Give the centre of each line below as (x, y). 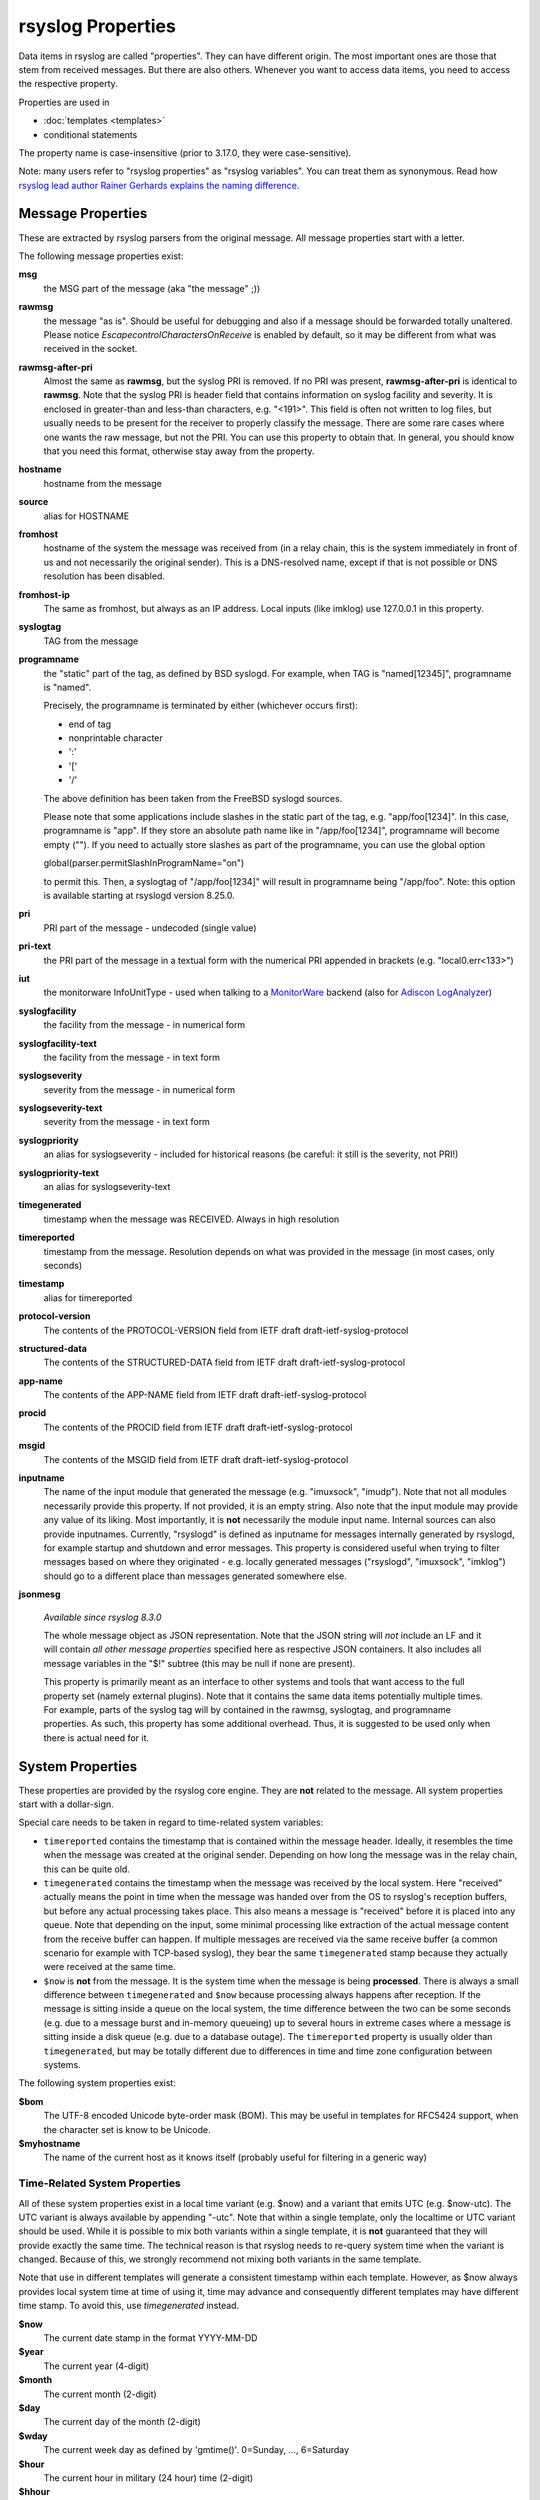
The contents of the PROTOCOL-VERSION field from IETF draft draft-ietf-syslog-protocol (226, 1330)
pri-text (35, 946)
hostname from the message (102, 483)
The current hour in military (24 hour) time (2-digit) (148, 2477)
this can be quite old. (86, 1869)
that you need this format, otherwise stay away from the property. (179, 451)
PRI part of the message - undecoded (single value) (150, 927)
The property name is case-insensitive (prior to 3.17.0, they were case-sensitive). (185, 152)
